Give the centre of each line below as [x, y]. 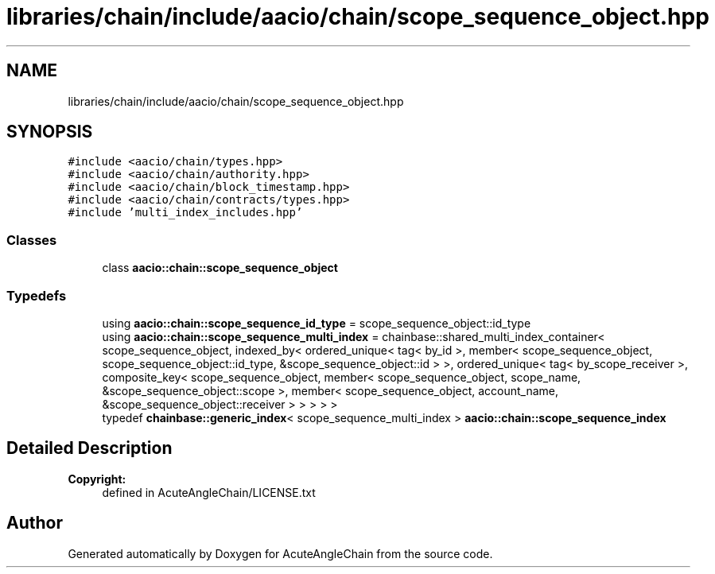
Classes [32, 240]
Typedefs [37, 295]
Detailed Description [89, 448]
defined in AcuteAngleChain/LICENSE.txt [209, 492]
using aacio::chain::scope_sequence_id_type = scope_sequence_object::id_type [317, 323]
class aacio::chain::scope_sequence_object [220, 268]
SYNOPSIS [50, 132]
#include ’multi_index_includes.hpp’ [185, 213]
